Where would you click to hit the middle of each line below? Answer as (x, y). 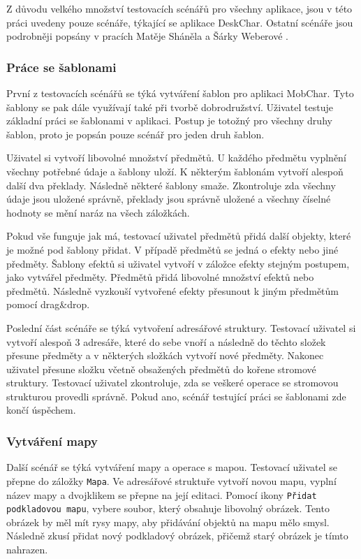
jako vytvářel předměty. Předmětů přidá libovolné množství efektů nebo (160, 277)
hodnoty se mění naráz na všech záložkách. (98, 212)
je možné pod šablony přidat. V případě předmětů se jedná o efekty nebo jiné (172, 249)
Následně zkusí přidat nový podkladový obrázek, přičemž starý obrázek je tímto (177, 536)
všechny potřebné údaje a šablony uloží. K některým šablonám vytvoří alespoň (175, 171)
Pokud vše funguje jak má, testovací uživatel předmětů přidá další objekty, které (179, 236)
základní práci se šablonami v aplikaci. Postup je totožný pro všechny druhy (169, 121)
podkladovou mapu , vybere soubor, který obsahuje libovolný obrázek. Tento (168, 508)
